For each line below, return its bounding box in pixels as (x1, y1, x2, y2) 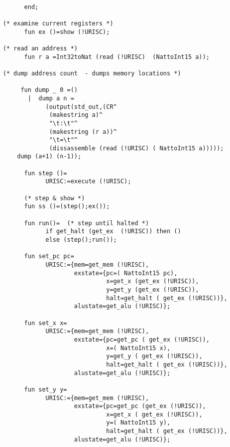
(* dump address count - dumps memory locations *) (2, 69, 181, 77)
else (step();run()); (45, 236, 117, 244)
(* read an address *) (2, 44, 78, 52)
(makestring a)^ (49, 111, 103, 119)
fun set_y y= (24, 386, 67, 393)
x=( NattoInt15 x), (106, 344, 171, 352)
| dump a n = (27, 94, 74, 102)
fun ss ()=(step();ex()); (24, 203, 110, 210)
